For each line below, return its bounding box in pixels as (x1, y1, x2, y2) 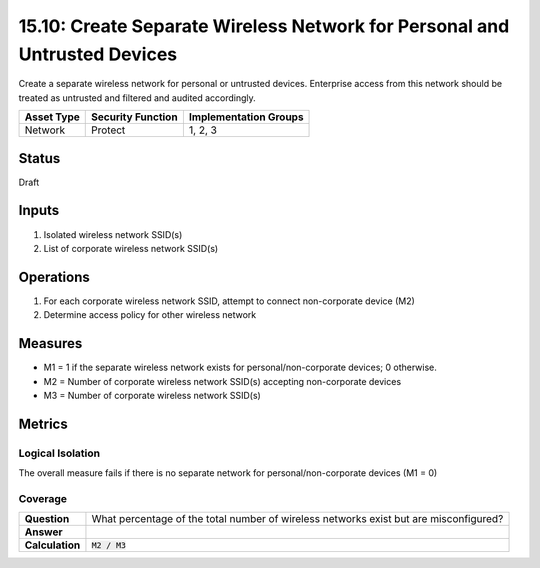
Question (24, 512, 70, 526)
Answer (24, 525, 64, 539)
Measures (18, 335, 83, 352)
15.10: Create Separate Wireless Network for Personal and (18, 15, 510, 37)
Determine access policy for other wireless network (43, 309, 257, 321)
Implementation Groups (188, 110, 304, 124)
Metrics (18, 415, 69, 432)
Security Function (91, 110, 179, 124)
